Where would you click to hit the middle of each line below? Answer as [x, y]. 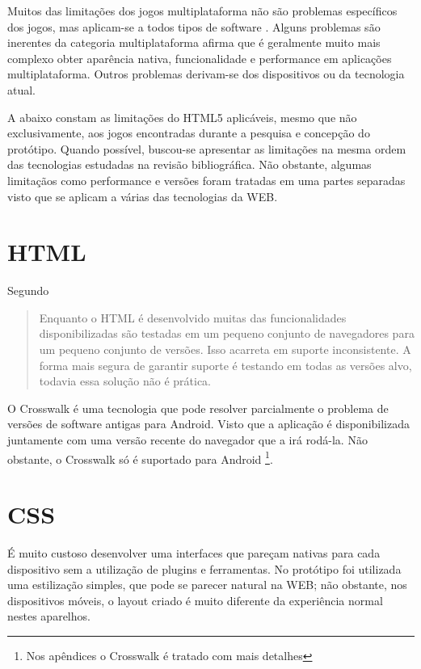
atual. [22, 89]
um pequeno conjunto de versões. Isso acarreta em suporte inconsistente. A [225, 349]
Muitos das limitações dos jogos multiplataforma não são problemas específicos [202, 11]
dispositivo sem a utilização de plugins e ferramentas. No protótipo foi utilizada [204, 568]
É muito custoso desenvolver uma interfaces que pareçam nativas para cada [194, 552]
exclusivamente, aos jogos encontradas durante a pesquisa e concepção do [189, 133]
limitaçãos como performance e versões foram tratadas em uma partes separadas [206, 180]
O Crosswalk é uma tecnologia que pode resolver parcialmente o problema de [198, 408]
